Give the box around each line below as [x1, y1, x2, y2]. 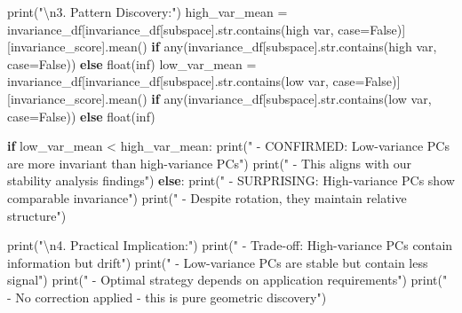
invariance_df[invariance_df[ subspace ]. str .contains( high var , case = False [7, 20, 397, 38]
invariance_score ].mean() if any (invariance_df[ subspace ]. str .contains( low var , [10, 89, 432, 107]
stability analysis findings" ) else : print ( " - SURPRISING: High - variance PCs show [7, 171, 455, 190]
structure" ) [7, 206, 67, 224]
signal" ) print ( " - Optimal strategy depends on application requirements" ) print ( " [7, 270, 448, 289]
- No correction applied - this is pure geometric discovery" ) [7, 287, 327, 306]
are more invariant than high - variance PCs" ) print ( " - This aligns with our [7, 153, 411, 172]
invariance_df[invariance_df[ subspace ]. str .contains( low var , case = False [7, 72, 392, 90]
